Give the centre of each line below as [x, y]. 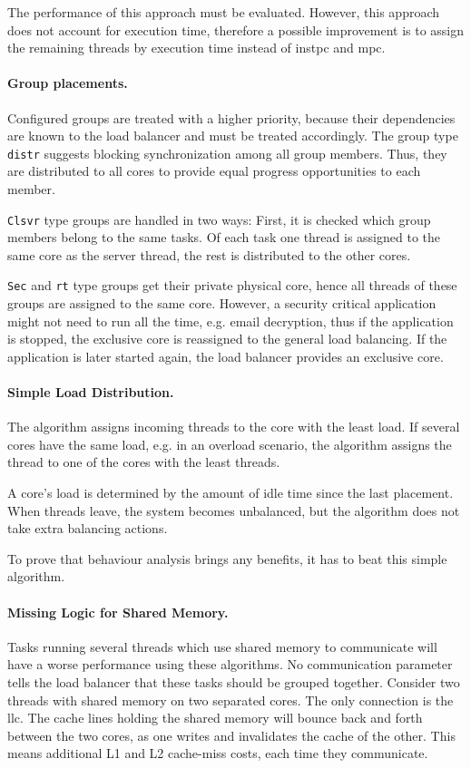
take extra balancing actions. [88, 528]
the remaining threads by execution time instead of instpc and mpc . [196, 48]
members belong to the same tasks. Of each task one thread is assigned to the [224, 237]
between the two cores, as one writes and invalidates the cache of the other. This [231, 735]
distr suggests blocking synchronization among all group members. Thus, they [227, 153]
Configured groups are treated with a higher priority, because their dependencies [231, 117]
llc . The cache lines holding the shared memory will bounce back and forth [215, 718]
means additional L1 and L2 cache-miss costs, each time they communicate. [218, 753]
